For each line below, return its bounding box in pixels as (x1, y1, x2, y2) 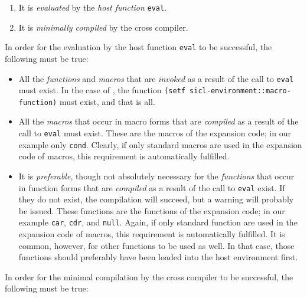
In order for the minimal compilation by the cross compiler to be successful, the (5, 270, 293, 283)
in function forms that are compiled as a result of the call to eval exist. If (18, 181, 285, 194)
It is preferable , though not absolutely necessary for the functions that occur (18, 169, 295, 182)
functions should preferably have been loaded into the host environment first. (18, 251, 298, 263)
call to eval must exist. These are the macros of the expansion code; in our (18, 127, 291, 139)
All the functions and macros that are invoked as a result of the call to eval (18, 72, 294, 84)
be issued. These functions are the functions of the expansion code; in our (18, 204, 285, 217)
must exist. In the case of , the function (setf (18, 84, 185, 96)
